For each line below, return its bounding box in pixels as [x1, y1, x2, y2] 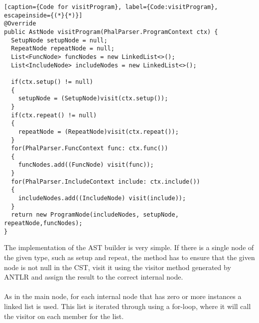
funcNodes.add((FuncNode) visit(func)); [18, 161, 154, 169]
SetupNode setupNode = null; [11, 36, 108, 44]
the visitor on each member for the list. [4, 311, 124, 321]
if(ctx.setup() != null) [11, 78, 93, 85]
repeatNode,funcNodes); [4, 220, 83, 227]
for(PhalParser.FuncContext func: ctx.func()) [11, 145, 168, 152]
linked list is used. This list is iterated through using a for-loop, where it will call [4, 301, 251, 311]
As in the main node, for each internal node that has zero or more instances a [4, 291, 242, 302]
